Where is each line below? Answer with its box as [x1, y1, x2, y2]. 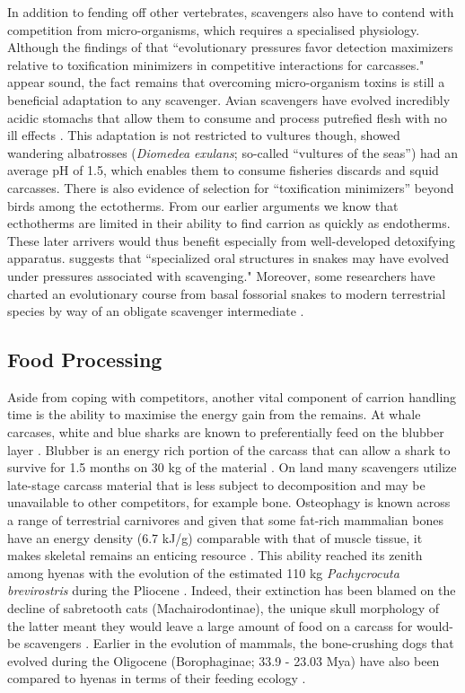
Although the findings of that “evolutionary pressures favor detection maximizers [7, 38, 453, 57]
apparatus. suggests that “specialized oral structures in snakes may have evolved [7, 249, 449, 268]
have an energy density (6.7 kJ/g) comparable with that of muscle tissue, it [7, 528, 423, 547]
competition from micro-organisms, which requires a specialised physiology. [7, 20, 420, 39]
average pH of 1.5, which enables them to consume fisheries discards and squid [7, 161, 439, 180]
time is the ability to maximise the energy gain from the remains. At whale [7, 405, 421, 424]
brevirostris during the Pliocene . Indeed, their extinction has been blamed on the [7, 581, 456, 600]
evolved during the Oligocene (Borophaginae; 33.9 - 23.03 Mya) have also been [7, 651, 440, 670]
